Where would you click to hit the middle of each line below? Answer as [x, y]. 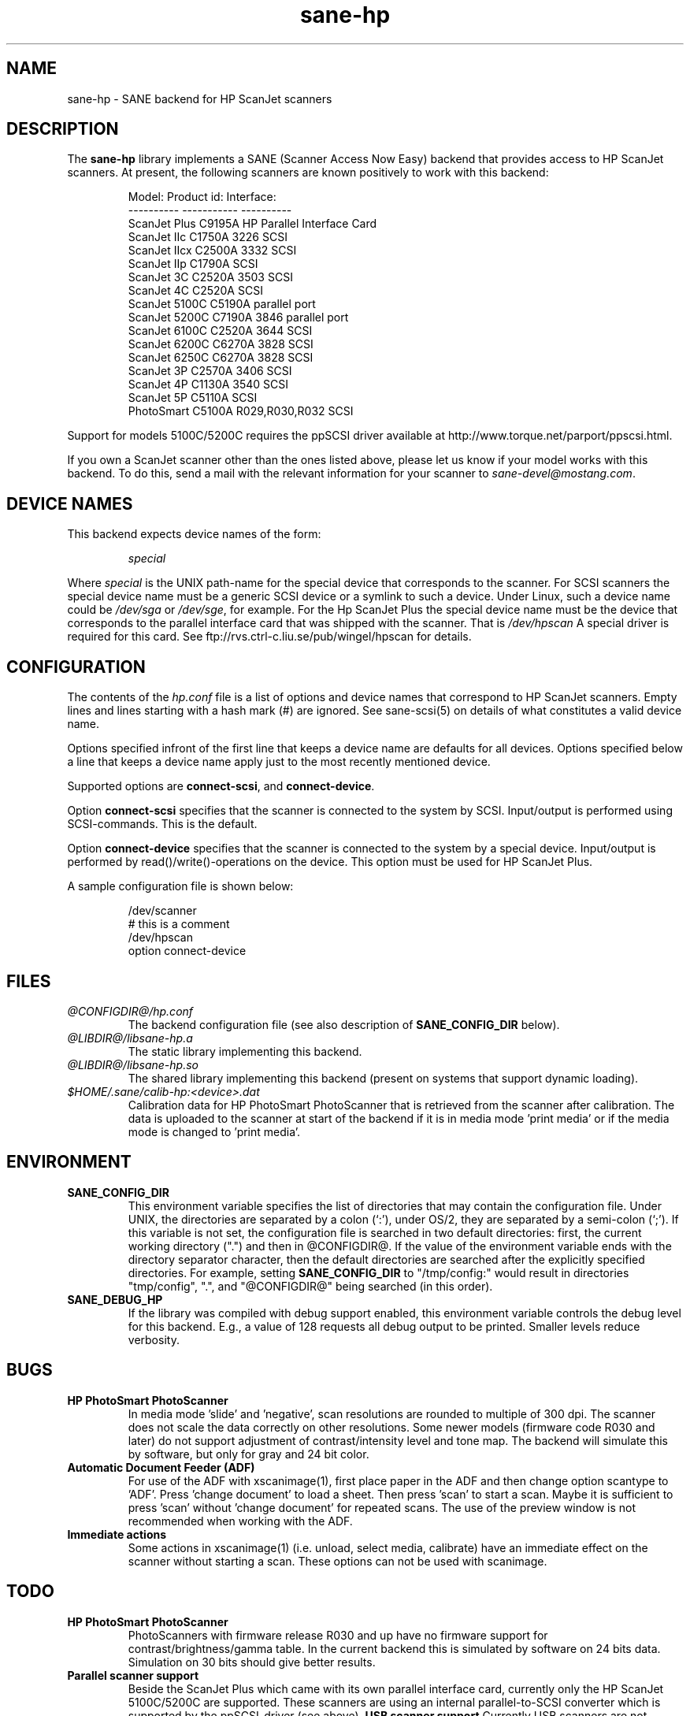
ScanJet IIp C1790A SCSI [193, 264]
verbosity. [154, 1339]
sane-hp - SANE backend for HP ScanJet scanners [200, 98]
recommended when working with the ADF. [240, 1521]
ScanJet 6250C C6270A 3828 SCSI [221, 358]
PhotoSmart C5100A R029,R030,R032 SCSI [241, 411]
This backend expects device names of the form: [194, 534]
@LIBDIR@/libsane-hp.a [130, 1038]
